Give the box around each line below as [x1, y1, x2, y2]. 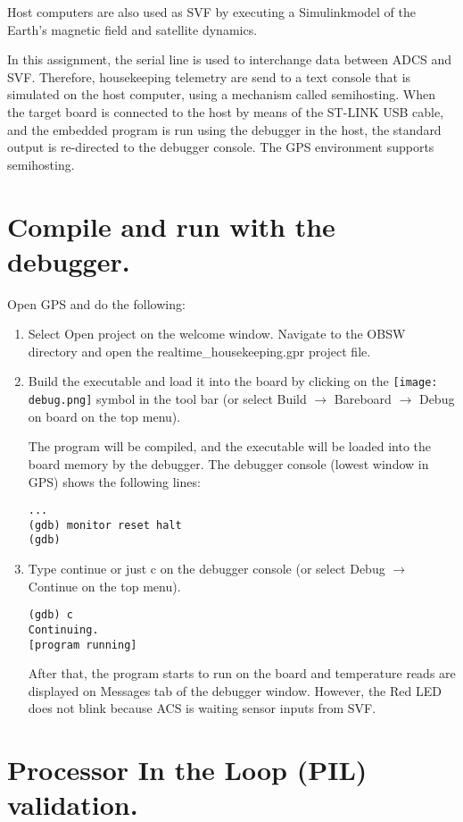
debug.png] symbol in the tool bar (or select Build [28, 390, 307, 408]
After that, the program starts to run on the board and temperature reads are [28, 664, 456, 683]
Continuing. [28, 623, 99, 636]
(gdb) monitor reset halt [28, 518, 182, 532]
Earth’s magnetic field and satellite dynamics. [7, 20, 258, 38]
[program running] [28, 638, 137, 651]
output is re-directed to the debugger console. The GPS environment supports [7, 138, 434, 156]
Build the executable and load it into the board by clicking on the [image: [28, 372, 438, 390]
